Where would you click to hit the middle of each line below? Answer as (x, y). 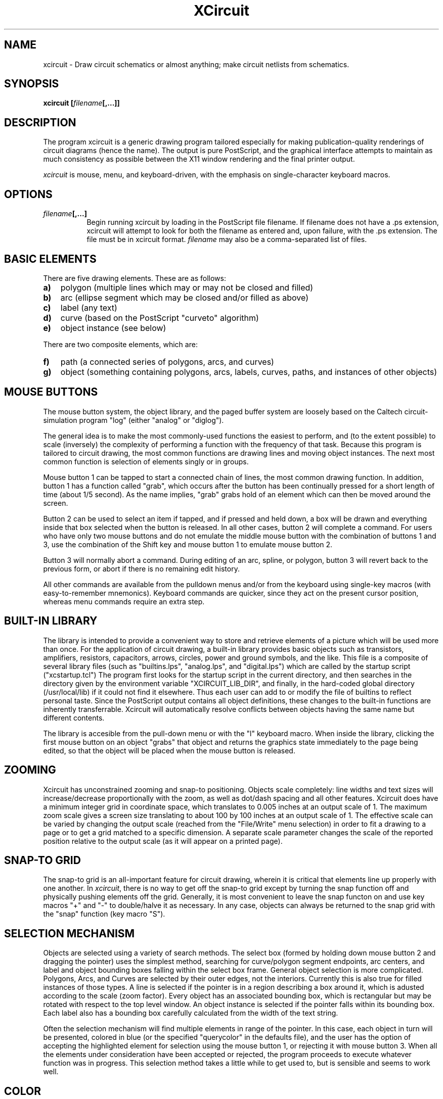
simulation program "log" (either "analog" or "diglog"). (134, 420)
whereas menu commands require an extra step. (124, 601)
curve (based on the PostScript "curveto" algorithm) (160, 318)
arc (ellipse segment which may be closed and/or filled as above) (184, 297)
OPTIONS (28, 194)
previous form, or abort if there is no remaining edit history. (141, 568)
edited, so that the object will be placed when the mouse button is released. (169, 750)
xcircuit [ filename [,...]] (81, 103)
